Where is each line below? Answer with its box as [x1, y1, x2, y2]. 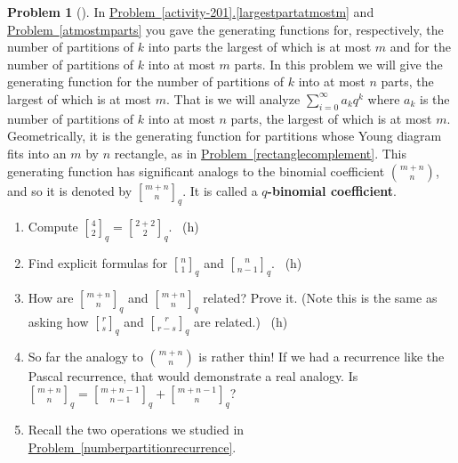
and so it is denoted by [7, 181, 133, 199]
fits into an [7, 143, 67, 162]
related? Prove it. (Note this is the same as [203, 288, 438, 306]
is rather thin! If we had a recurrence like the [198, 346, 445, 365]
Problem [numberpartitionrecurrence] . [28, 437, 237, 456]
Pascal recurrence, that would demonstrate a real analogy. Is [28, 366, 358, 385]
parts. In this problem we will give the [234, 54, 443, 73]
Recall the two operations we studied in [28, 419, 245, 438]
